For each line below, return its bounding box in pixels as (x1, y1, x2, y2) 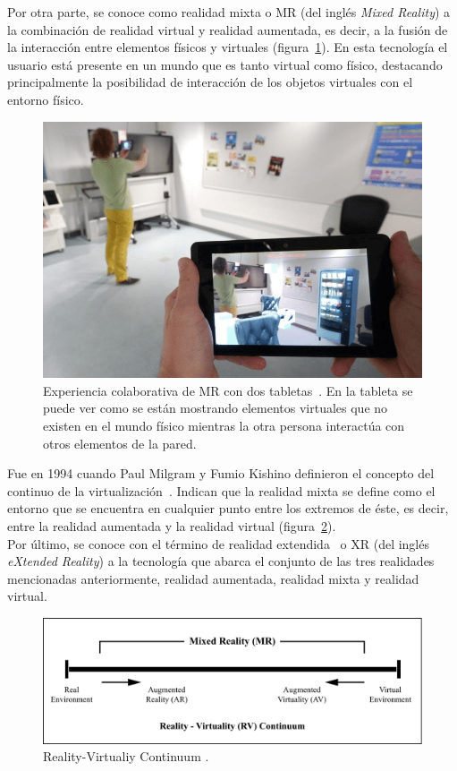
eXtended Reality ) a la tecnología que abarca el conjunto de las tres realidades (7, 552, 435, 570)
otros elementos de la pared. (43, 433, 197, 452)
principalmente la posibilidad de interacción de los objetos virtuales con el (7, 73, 413, 91)
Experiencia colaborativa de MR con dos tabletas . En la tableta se (43, 381, 413, 399)
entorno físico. (7, 90, 84, 108)
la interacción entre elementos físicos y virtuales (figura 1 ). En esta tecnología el (7, 38, 448, 56)
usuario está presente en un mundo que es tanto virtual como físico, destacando (7, 55, 443, 73)
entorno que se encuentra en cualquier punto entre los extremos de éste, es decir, (7, 499, 449, 518)
